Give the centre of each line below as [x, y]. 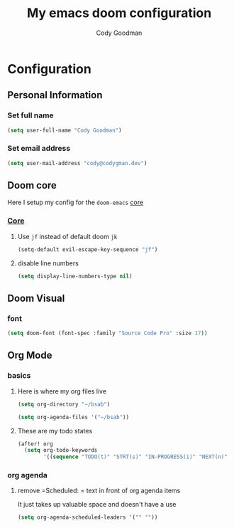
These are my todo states [55, 431]
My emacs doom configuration [119, 13]
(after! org [35, 444]
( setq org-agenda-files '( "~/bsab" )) [73, 417]
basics [19, 376]
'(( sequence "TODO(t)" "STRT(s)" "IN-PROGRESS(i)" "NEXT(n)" [136, 457]
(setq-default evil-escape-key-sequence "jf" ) [88, 249]
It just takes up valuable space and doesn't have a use [97, 505]
